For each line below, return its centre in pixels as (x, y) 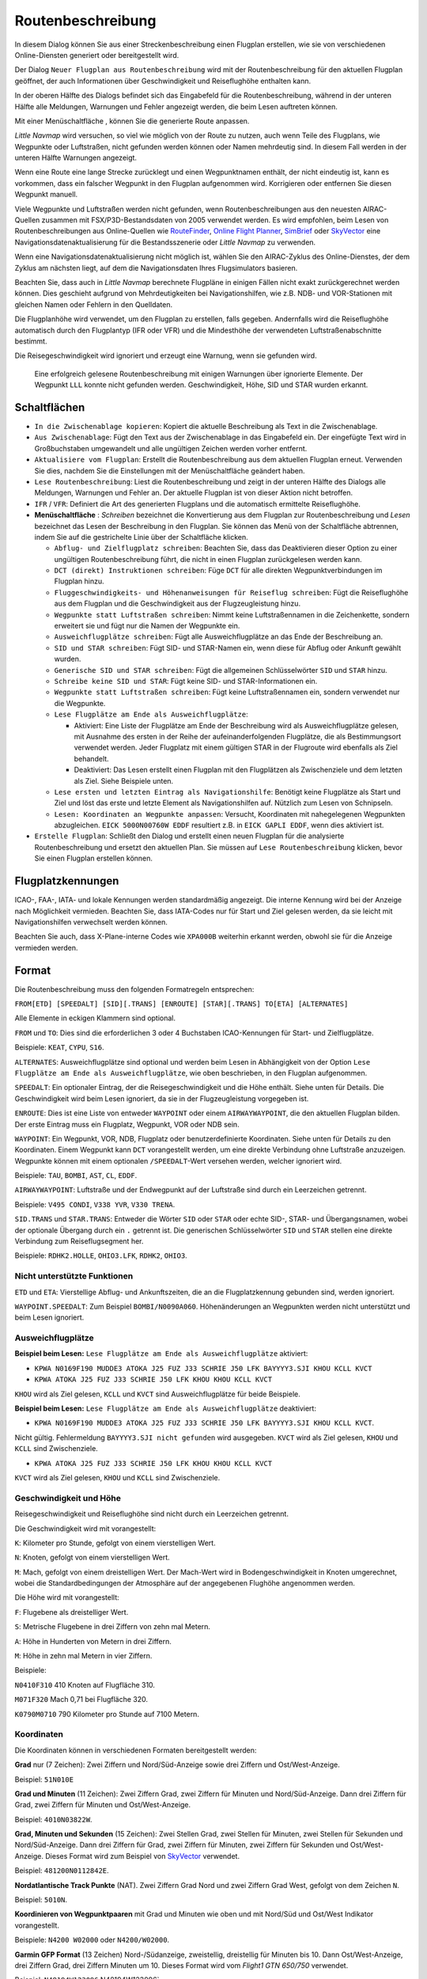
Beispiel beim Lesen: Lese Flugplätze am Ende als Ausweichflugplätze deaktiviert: (165, 1408)
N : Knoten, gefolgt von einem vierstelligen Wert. (92, 1557)
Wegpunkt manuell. (46, 195)
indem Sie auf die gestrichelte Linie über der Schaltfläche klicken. (141, 537)
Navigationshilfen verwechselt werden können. (91, 921)
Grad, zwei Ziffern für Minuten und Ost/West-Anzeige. (103, 1805)
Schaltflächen (50, 407)
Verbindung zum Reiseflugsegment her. (79, 1241)
